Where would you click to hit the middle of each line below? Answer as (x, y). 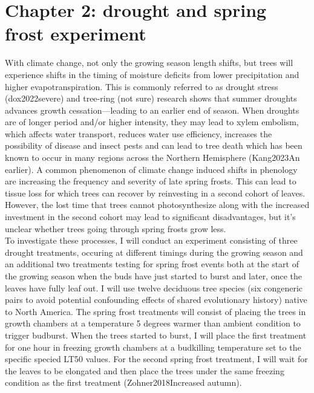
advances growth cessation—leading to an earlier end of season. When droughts (152, 110)
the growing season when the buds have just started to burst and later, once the (153, 276)
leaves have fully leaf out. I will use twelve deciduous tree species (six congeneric (154, 287)
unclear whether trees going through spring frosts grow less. (116, 228)
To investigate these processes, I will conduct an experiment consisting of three (151, 240)
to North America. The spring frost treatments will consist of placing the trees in (155, 311)
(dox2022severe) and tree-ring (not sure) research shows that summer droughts (151, 98)
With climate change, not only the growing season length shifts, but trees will (149, 63)
